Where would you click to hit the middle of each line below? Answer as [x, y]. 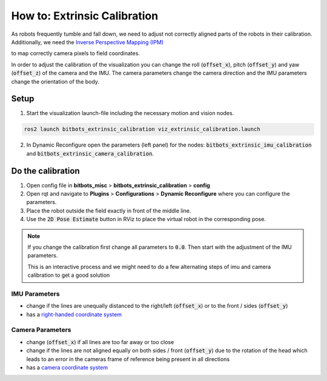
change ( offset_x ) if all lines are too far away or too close [100, 342]
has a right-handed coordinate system [74, 314]
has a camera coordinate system [67, 368]
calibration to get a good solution [69, 275]
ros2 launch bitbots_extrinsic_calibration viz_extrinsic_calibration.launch [142, 129]
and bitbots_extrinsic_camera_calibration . [90, 153]
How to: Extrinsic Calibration [85, 16]
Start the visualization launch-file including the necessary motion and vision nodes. [130, 113]
